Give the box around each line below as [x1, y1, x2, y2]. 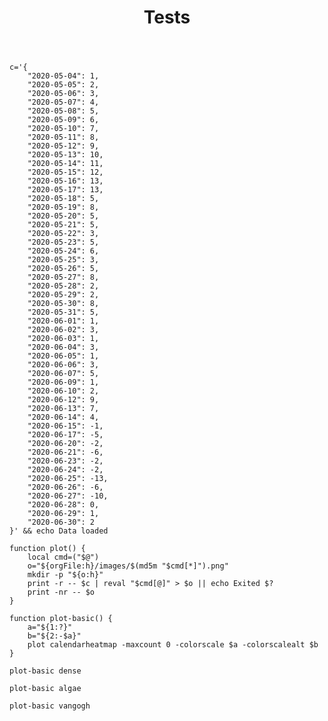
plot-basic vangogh [9, 701, 91, 711]
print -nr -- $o [27, 587, 96, 598]
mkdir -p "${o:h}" [27, 570, 104, 580]
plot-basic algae [9, 684, 82, 694]
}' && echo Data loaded [9, 526, 109, 536]
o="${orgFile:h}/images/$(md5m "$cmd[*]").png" [27, 561, 229, 571]
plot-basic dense [9, 666, 82, 676]
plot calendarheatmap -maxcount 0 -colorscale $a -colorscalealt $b [27, 640, 319, 650]
